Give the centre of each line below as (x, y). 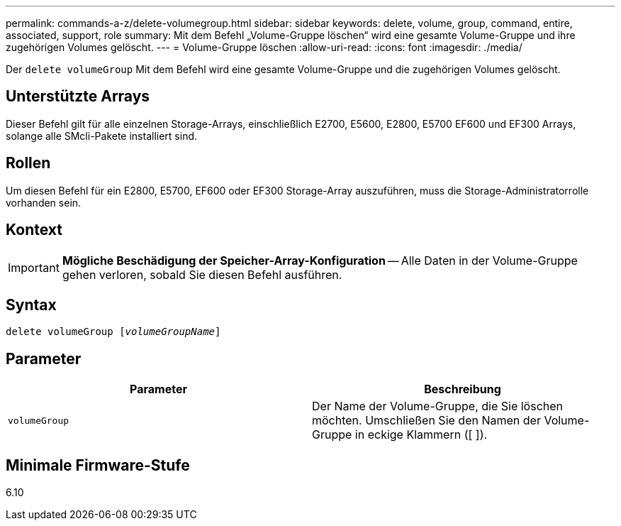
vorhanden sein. (44, 202)
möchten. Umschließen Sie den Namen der (426, 421)
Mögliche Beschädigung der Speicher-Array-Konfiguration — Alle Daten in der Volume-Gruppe (320, 260)
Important (34, 267)
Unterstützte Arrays (78, 97)
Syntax (31, 305)
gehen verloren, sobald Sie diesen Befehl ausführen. (202, 274)
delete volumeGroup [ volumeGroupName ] (113, 332)
